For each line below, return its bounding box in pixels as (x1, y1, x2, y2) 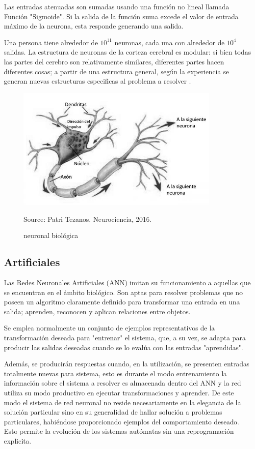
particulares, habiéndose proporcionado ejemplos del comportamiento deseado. (4, 416, 239, 426)
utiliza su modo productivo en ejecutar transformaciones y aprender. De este (4, 387, 234, 397)
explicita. (4, 435, 31, 446)
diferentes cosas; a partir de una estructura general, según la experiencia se (4, 66, 229, 76)
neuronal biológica (24, 230, 78, 240)
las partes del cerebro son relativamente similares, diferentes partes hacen (4, 56, 224, 66)
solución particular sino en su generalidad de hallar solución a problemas (4, 407, 222, 417)
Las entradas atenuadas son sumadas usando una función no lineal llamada (4, 1, 229, 11)
